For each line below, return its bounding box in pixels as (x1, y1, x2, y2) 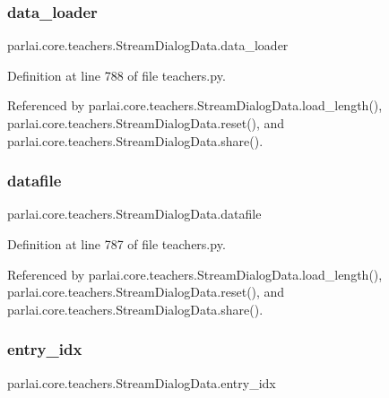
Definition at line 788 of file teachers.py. (7, 65, 226, 84)
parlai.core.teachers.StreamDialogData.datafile (7, 204, 262, 223)
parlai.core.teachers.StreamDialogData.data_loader (7, 36, 289, 55)
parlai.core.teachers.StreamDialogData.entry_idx (7, 373, 276, 392)
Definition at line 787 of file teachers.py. (7, 235, 226, 253)
